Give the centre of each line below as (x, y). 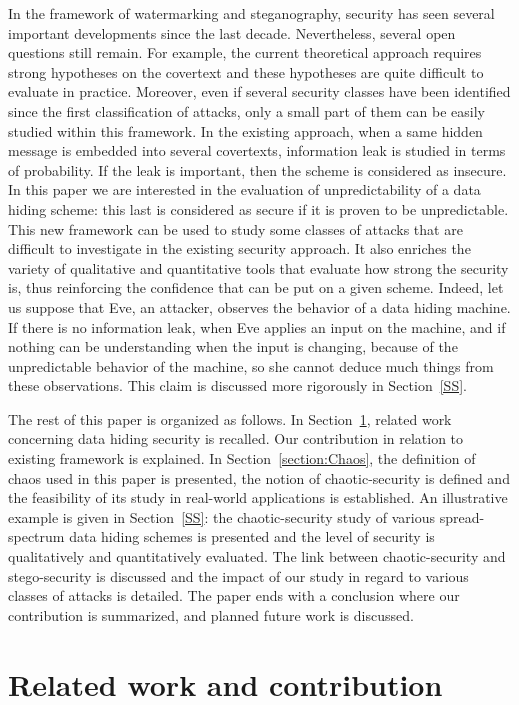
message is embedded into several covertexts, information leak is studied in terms (257, 150)
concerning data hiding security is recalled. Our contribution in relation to (236, 438)
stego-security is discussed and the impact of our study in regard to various (238, 575)
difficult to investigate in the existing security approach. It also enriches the (239, 248)
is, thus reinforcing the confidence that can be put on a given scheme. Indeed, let (256, 287)
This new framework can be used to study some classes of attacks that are (235, 228)
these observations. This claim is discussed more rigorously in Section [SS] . (237, 385)
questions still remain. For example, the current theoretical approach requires (245, 52)
